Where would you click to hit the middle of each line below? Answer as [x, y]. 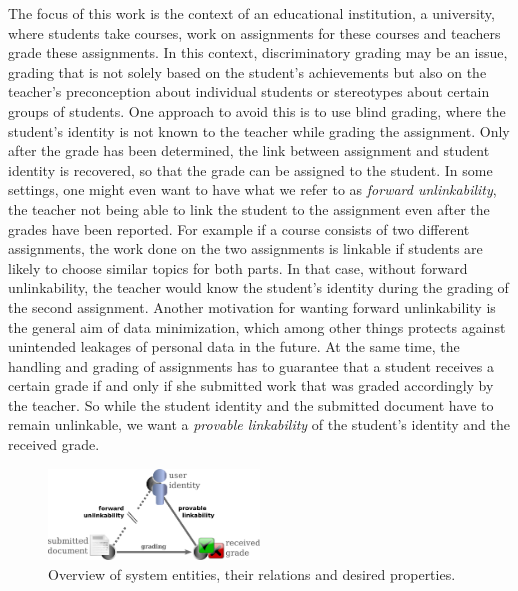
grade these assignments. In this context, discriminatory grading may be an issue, [258, 52]
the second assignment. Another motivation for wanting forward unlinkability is [252, 306]
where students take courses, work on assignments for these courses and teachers [254, 32]
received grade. [54, 444]
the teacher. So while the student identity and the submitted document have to [251, 404]
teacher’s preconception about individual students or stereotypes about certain [249, 91]
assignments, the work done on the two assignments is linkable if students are [245, 248]
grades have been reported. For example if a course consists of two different [239, 228]
